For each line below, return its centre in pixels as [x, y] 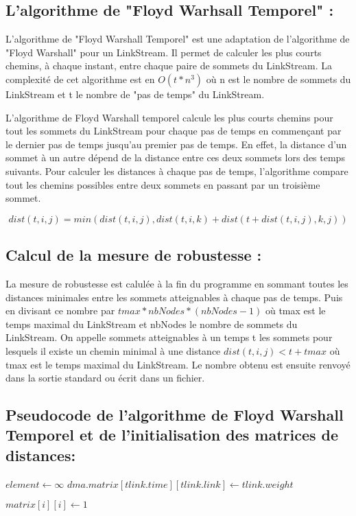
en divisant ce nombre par [60, 310]
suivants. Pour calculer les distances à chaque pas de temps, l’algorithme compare [177, 171]
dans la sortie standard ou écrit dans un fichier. [105, 378]
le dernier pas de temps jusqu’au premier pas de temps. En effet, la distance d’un [176, 144]
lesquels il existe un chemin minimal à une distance [113, 350]
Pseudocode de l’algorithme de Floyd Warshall [175, 415]
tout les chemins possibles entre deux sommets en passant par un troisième [163, 184]
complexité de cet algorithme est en [80, 79]
